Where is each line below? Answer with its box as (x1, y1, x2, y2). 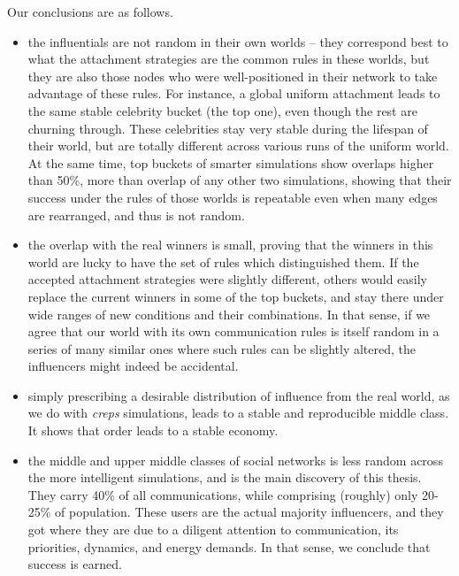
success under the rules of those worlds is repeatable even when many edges (27, 188, 438, 206)
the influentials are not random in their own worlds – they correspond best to (27, 32, 448, 50)
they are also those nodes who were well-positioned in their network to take (27, 66, 438, 85)
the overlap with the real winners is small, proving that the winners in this (27, 235, 433, 254)
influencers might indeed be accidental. (27, 357, 239, 375)
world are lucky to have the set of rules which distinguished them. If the (27, 252, 419, 271)
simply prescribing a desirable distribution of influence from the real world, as (27, 386, 450, 404)
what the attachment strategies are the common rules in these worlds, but (27, 50, 430, 68)
